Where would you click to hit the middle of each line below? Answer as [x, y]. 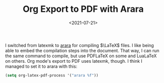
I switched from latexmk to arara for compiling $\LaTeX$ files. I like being [80, 45]
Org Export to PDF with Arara [83, 9]
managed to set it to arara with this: [41, 66]
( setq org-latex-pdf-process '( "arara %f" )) [52, 75]
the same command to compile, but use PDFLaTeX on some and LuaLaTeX [81, 56]
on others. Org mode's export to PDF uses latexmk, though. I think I [74, 61]
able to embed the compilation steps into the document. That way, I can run [82, 50]
